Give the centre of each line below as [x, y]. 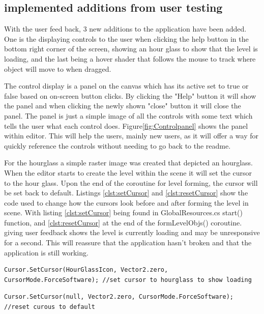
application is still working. [46, 252]
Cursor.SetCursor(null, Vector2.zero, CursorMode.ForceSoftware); [119, 297]
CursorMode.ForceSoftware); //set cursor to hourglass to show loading [128, 280]
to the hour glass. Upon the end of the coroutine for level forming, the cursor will [131, 182]
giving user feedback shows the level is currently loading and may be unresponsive [132, 232]
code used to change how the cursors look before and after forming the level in [126, 202]
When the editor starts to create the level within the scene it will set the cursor [128, 172]
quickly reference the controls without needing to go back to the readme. [118, 145]
